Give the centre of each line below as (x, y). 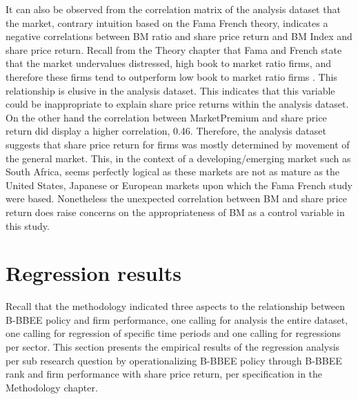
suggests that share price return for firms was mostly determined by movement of (178, 144)
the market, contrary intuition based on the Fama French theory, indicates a (167, 22)
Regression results (93, 273)
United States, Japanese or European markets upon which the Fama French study (179, 185)
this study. (28, 225)
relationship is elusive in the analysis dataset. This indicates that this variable (170, 90)
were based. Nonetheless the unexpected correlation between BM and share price (176, 198)
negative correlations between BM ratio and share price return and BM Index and (179, 36)
